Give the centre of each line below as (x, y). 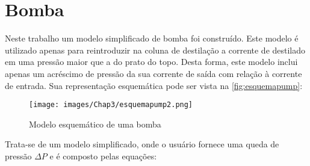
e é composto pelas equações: (103, 155)
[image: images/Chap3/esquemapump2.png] (111, 105)
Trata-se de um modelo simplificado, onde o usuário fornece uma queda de (142, 144)
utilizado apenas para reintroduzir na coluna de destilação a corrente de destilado (155, 50)
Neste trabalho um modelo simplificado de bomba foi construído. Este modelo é (152, 38)
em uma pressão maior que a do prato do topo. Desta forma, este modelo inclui (151, 62)
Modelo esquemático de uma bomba (95, 124)
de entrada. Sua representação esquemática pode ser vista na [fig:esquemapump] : (154, 85)
